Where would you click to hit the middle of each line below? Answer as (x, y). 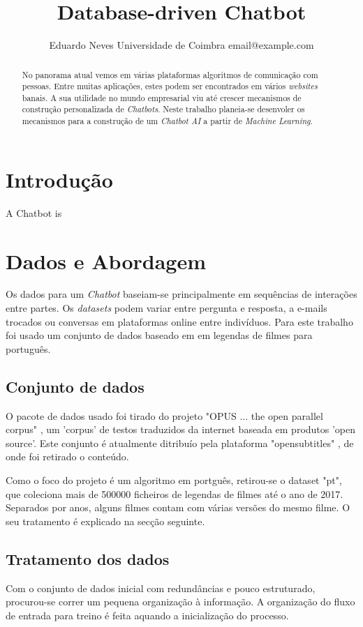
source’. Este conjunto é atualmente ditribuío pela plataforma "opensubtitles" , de (180, 443)
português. (28, 348)
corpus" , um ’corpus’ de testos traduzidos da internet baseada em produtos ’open (181, 429)
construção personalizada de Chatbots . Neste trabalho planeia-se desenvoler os (163, 109)
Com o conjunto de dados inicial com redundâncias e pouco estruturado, (161, 588)
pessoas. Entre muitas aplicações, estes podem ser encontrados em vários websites (170, 86)
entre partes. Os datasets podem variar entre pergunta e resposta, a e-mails (166, 308)
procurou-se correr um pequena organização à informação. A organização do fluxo (180, 602)
